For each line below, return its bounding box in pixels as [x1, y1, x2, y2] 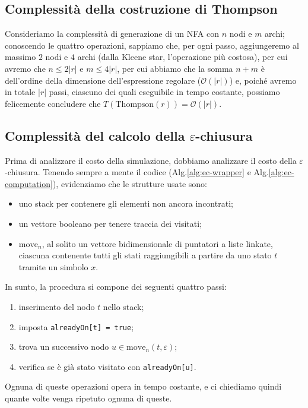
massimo [5, 50, 36, 63]
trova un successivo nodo [18, 340, 109, 353]
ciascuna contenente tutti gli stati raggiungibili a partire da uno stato [18, 249, 272, 261]
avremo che [5, 62, 46, 74]
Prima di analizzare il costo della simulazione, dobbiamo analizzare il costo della [5, 154, 297, 166]
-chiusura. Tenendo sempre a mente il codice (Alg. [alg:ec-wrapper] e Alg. [5, 166, 269, 178]
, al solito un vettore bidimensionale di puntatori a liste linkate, [42, 237, 273, 249]
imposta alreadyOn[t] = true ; [18, 320, 134, 333]
